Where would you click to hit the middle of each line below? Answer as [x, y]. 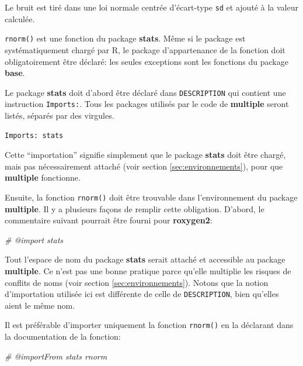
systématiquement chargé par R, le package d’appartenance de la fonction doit [145, 49]
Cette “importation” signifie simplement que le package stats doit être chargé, [145, 155]
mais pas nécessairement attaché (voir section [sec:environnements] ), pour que [144, 166]
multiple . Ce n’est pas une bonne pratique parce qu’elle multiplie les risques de [148, 271]
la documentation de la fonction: [63, 336]
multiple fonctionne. [43, 177]
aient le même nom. [40, 305]
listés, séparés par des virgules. [60, 115]
